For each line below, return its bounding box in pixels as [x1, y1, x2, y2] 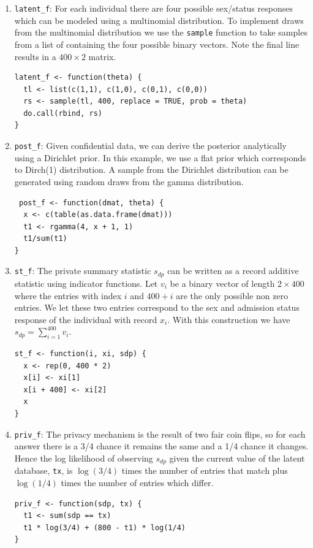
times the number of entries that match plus [121, 464, 288, 477]
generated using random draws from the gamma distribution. [14, 175, 244, 188]
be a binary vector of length [170, 276, 275, 289]
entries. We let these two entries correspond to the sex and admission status [14, 301, 300, 314]
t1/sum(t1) [23, 234, 67, 243]
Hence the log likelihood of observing [14, 451, 153, 464]
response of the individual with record [14, 313, 157, 325]
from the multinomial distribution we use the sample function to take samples [14, 26, 307, 39]
